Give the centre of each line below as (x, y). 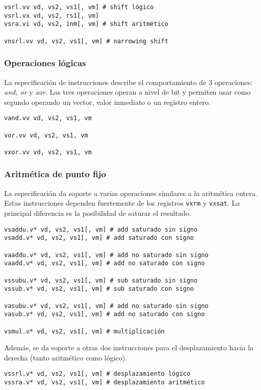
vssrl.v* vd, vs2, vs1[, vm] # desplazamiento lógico (97, 374)
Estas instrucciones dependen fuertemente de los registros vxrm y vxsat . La (122, 203)
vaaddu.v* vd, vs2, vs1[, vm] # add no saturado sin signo (106, 255)
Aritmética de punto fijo (55, 174)
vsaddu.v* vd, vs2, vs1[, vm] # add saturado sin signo (101, 229)
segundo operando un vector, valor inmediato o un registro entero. (108, 102)
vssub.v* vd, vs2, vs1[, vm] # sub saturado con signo (99, 289)
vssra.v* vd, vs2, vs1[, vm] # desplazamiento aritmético (105, 382)
